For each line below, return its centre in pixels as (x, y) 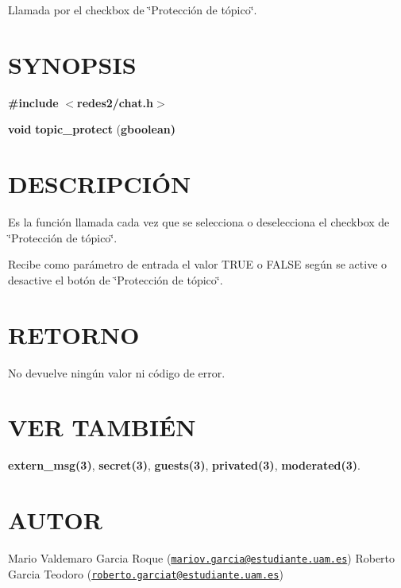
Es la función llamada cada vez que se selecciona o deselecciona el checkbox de (199, 222)
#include (33, 102)
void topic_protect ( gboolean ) (92, 129)
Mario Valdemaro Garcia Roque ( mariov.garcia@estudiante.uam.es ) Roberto (202, 557)
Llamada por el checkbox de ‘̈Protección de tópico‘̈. (133, 10)
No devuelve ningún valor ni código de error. (117, 372)
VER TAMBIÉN (102, 427)
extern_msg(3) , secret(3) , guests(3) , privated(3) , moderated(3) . (184, 465)
